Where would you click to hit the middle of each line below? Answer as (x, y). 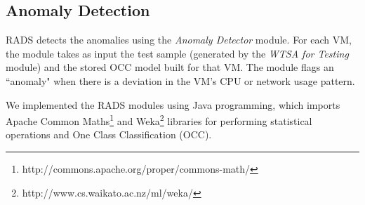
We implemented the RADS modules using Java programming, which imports (173, 104)
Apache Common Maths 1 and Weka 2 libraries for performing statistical (159, 120)
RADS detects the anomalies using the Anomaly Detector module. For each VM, (179, 40)
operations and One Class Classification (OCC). (109, 134)
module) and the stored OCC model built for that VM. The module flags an (170, 67)
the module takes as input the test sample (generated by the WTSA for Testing (177, 53)
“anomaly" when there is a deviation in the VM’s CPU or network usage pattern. (180, 80)
